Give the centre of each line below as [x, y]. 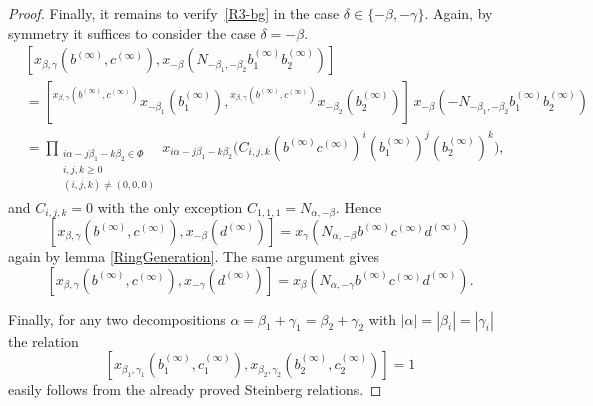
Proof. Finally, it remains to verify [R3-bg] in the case [174, 13]
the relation [43, 340]
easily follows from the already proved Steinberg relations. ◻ [195, 389]
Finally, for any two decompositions [117, 318]
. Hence [358, 206]
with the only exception [170, 206]
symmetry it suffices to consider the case [132, 32]
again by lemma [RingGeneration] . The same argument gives [194, 256]
